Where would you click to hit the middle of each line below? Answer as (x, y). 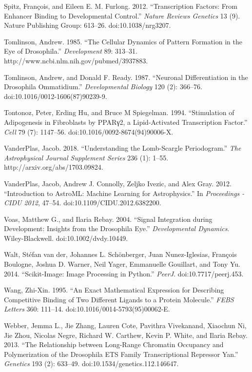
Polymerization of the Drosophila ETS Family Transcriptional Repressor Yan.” (121, 354)
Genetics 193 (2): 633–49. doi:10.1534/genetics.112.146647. (91, 363)
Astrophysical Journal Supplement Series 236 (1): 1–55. (86, 157)
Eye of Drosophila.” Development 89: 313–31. (71, 51)
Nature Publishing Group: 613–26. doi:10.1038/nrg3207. (87, 25)
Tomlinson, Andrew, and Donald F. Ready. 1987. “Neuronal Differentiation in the (126, 77)
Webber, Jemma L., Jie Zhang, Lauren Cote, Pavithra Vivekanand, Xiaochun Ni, (125, 325)
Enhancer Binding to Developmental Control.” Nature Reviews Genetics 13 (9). (122, 15)
